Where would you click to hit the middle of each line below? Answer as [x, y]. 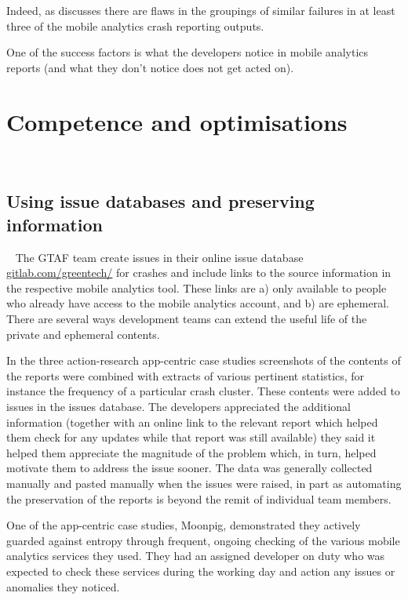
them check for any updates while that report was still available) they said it [191, 437]
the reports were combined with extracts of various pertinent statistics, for [186, 375]
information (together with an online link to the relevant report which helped [192, 422]
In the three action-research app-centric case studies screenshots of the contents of [204, 360]
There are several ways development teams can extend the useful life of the [187, 319]
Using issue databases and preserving [160, 201]
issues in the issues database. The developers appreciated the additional [178, 407]
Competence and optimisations [177, 121]
